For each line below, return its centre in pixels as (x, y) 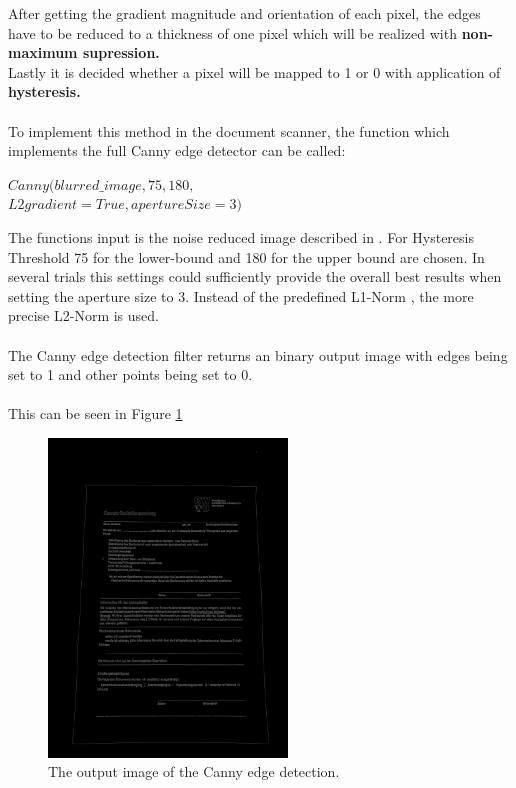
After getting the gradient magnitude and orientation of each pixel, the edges (244, 13)
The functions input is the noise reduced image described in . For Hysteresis (241, 236)
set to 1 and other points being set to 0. (130, 374)
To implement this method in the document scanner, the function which (229, 130)
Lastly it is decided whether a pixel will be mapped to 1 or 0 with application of (254, 71)
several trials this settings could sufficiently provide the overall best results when (255, 276)
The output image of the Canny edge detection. (194, 771)
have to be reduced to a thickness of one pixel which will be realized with (232, 32)
